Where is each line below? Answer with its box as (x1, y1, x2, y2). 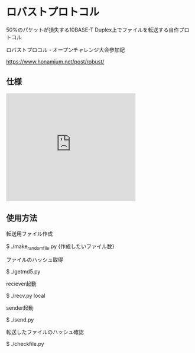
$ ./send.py (6, 316, 34, 323)
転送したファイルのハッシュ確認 (6, 329, 84, 336)
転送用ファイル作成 (6, 230, 53, 237)
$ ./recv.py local (6, 292, 45, 300)
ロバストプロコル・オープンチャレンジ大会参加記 (6, 46, 125, 53)
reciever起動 (6, 280, 37, 288)
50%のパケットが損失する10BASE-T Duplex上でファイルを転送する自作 (6, 26, 179, 33)
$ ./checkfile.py (6, 341, 44, 348)
